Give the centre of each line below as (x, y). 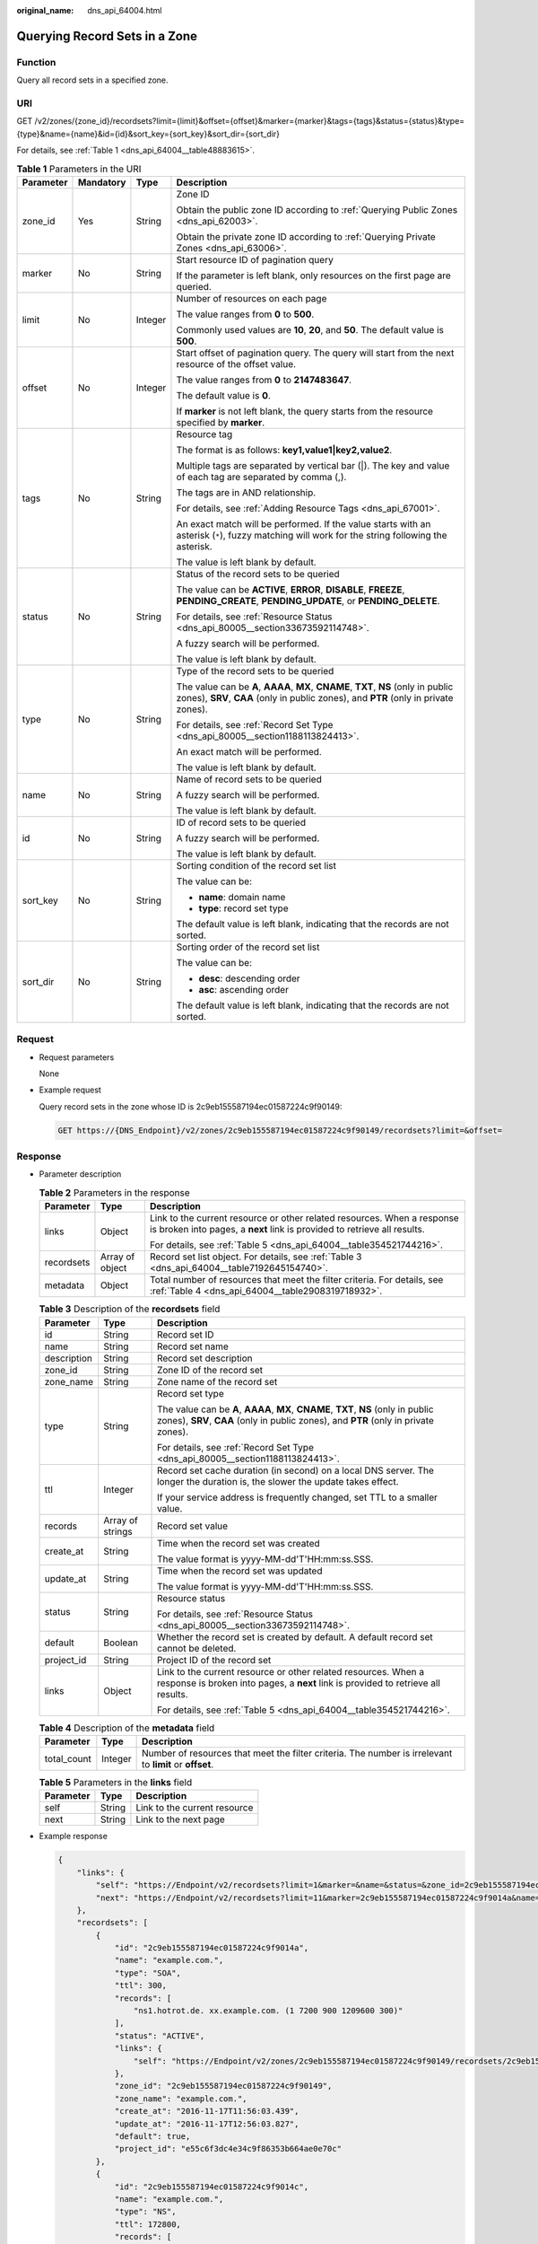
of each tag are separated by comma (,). (261, 477)
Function (36, 62)
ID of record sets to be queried (241, 822)
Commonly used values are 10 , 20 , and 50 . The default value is (310, 329)
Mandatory (102, 182)
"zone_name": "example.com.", (181, 2099)
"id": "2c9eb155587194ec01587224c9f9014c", (212, 2187)
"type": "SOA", (148, 1973)
